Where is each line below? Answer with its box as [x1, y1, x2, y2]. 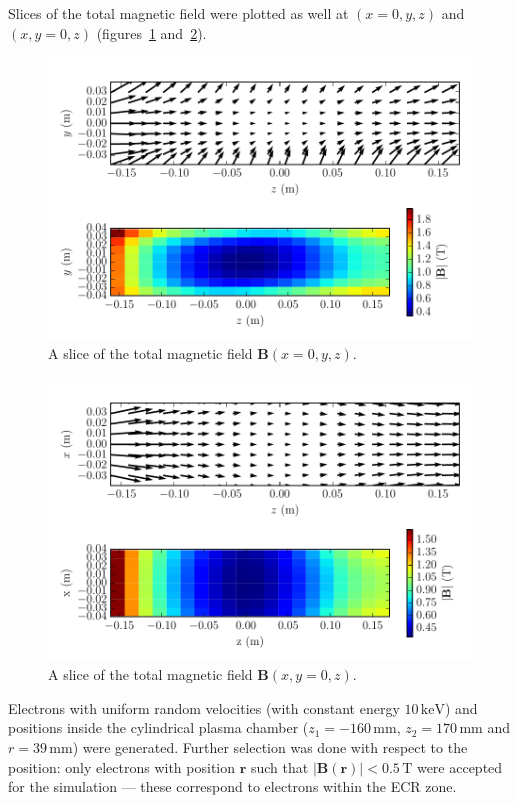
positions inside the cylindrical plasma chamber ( [8, 717, 309, 738]
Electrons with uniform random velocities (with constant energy [8, 697, 400, 718]
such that [250, 756, 309, 777]
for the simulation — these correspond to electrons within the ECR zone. [8, 776, 457, 797]
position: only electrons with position [8, 756, 236, 777]
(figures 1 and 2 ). [96, 22, 207, 43]
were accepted [416, 756, 503, 777]
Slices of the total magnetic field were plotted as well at [8, 3, 349, 23]
